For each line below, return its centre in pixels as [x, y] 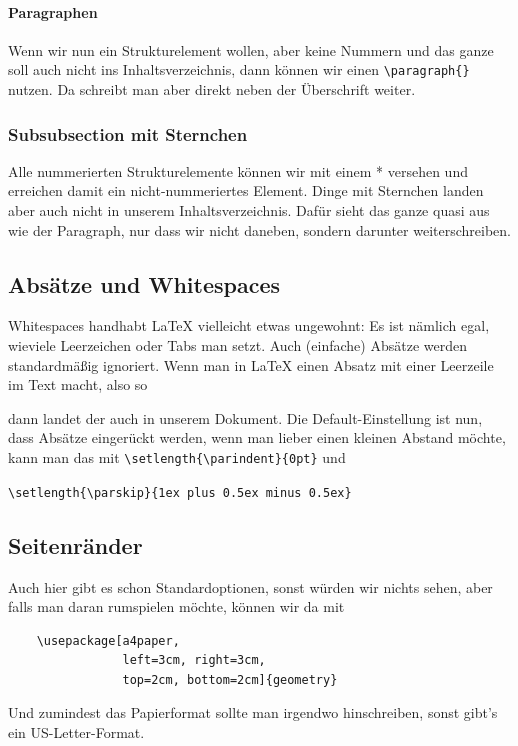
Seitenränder [75, 544]
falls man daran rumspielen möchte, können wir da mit [176, 606]
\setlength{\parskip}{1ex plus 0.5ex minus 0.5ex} [180, 492]
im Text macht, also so [78, 384]
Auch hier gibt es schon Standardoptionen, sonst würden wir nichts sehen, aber [250, 586]
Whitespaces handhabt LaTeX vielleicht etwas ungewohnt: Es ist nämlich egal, [249, 325]
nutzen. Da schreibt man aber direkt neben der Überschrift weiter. [212, 89]
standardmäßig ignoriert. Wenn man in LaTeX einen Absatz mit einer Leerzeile [251, 364]
